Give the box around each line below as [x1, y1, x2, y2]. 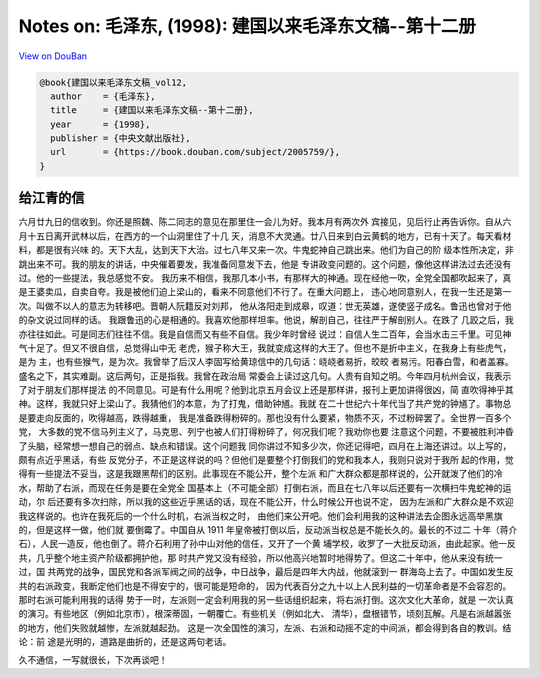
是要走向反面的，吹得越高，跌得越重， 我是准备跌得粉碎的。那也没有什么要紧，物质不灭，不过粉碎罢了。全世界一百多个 [18, 411, 512, 424]
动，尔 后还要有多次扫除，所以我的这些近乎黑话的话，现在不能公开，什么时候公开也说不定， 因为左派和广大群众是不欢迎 [18, 496, 514, 508]
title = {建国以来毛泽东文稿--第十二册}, [50, 105, 254, 116]
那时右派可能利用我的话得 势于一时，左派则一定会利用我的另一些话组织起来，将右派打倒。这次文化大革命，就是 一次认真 [18, 593, 514, 605]
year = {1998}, [50, 118, 151, 130]
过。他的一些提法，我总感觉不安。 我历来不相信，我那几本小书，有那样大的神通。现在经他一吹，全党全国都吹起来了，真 [18, 271, 512, 284]
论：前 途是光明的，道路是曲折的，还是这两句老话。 [18, 636, 232, 648]
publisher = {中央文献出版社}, [50, 133, 191, 144]
